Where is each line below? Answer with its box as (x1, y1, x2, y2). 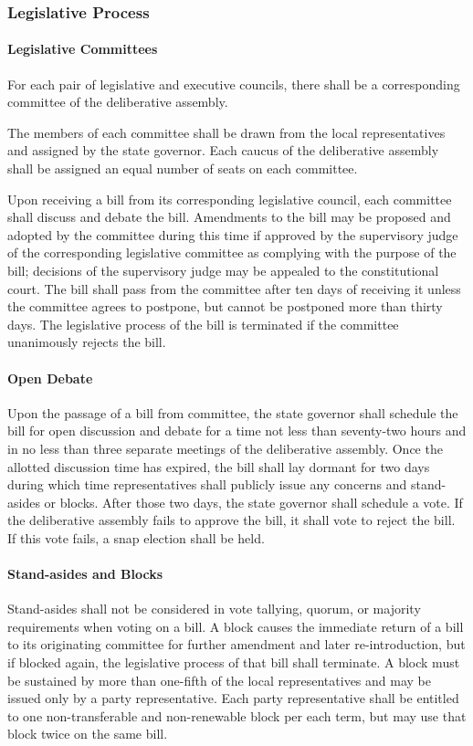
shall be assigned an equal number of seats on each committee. (7, 159, 358, 178)
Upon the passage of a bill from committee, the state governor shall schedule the (7, 403, 458, 422)
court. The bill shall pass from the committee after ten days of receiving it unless (7, 278, 461, 298)
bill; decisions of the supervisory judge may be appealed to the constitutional (7, 260, 439, 279)
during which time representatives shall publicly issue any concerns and (7, 475, 407, 494)
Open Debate (7, 368, 93, 387)
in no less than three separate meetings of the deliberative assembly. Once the (7, 438, 443, 457)
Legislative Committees (7, 39, 158, 58)
